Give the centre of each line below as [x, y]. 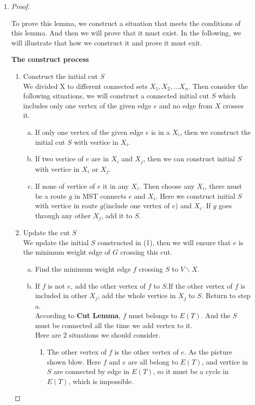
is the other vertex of [146, 352]
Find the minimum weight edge [83, 269]
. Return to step [226, 295]
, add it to [117, 215]
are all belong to [153, 361]
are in [100, 159]
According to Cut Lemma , [78, 315]
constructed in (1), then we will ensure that [164, 242]
